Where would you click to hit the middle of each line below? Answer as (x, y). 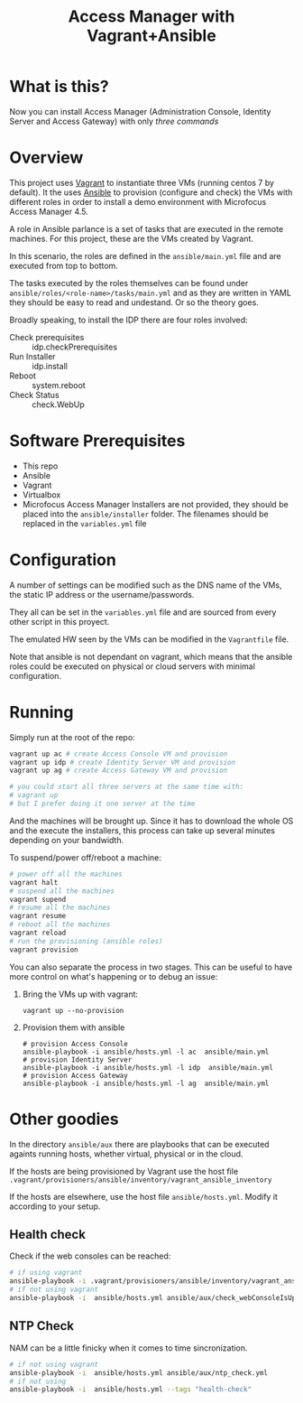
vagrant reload (38, 933)
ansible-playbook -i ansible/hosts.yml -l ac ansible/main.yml (146, 1052)
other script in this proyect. (60, 621)
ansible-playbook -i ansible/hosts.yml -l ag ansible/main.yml (146, 1083)
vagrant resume (38, 916)
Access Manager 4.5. (49, 211)
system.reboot (59, 385)
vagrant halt (34, 882)
